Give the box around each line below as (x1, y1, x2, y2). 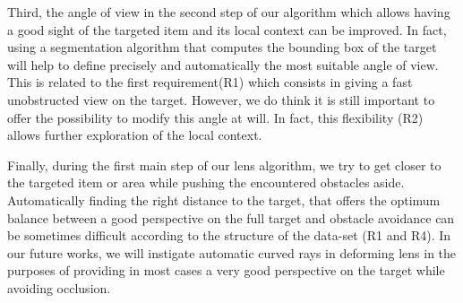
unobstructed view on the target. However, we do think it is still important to (7, 90, 435, 108)
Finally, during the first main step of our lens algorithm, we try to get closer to (7, 155, 442, 174)
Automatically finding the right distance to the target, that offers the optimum (7, 190, 441, 209)
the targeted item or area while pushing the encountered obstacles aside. (7, 173, 405, 192)
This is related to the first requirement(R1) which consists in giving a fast (7, 73, 413, 91)
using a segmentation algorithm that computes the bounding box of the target (7, 38, 437, 56)
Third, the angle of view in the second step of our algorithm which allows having (7, 3, 450, 21)
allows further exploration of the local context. (7, 126, 262, 144)
